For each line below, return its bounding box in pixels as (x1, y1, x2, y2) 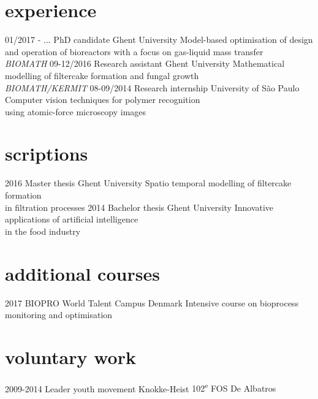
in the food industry (5, 224, 81, 237)
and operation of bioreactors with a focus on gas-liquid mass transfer (5, 45, 263, 58)
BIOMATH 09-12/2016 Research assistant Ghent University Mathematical (5, 57, 285, 70)
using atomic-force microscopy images (5, 105, 146, 118)
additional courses (5, 260, 160, 286)
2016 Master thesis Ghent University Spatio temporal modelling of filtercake (5, 177, 292, 189)
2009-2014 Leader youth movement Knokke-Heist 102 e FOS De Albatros (5, 380, 276, 395)
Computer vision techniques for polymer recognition (5, 93, 200, 106)
